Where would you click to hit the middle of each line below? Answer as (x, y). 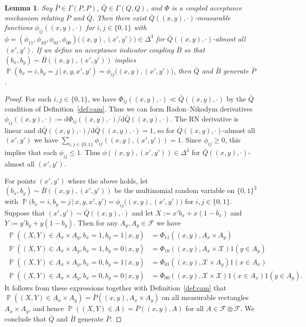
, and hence (46, 308)
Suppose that (25, 212)
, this (233, 140)
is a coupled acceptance (207, 7)
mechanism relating (34, 17)
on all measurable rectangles (205, 297)
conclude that (26, 318)
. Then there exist (119, 17)
